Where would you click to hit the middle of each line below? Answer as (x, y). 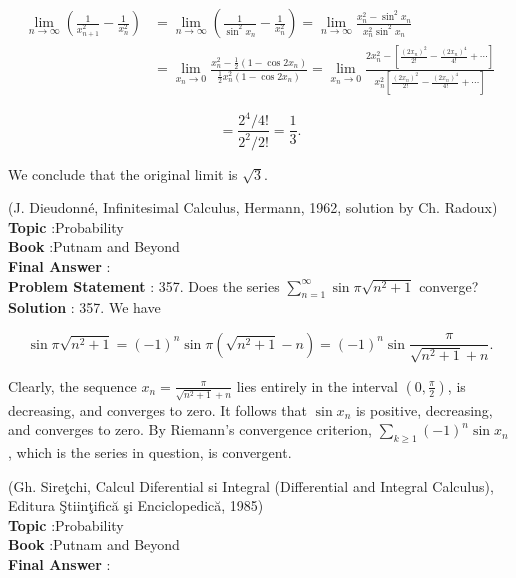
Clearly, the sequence (72, 385)
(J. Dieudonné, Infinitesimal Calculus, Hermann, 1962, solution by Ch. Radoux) (253, 207)
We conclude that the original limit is (123, 173)
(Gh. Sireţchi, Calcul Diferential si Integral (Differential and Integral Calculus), (251, 485)
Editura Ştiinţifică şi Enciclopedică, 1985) (136, 505)
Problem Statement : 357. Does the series (144, 285)
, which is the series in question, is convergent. (150, 452)
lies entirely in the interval (317, 385)
